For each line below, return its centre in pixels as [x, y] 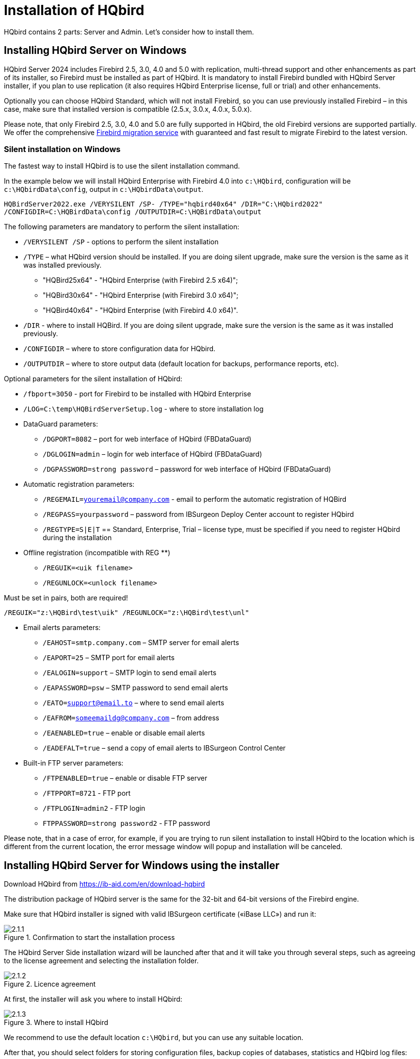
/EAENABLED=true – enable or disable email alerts [124, 733]
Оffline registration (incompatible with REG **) [97, 553]
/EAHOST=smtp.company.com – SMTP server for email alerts [141, 643]
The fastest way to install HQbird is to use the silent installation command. [122, 166]
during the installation [77, 538]
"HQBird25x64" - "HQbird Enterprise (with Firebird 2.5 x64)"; [140, 280]
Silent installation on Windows [62, 149]
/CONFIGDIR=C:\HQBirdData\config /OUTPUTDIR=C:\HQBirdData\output [133, 212]
